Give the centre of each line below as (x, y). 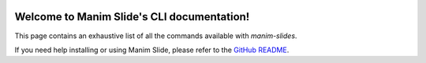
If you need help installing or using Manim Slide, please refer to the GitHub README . (152, 50)
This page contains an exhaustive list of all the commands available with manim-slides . (156, 36)
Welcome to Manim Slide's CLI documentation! (132, 17)
